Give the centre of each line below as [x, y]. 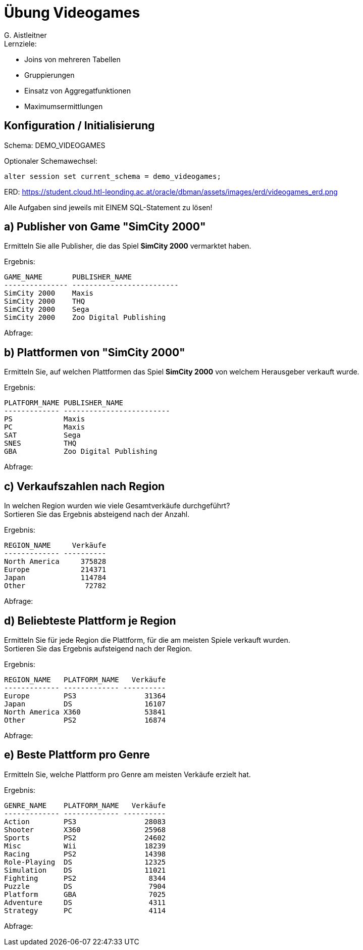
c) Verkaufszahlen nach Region [85, 486]
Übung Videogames [72, 13]
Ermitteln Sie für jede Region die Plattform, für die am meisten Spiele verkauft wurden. [147, 640]
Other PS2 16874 [85, 720]
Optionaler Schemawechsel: [51, 161]
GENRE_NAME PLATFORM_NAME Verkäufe [85, 805]
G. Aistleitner [25, 35]
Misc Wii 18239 [85, 846]
